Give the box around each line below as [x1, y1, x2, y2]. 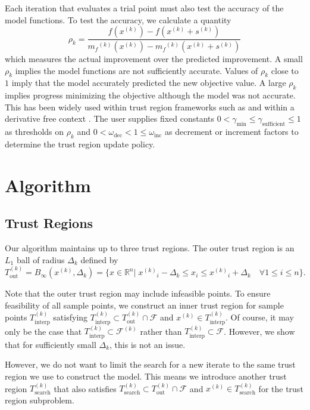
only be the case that [5, 325, 82, 337]
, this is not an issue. [109, 338, 186, 350]
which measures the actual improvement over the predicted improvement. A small [5, 53, 303, 65]
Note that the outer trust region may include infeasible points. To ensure [5, 287, 271, 300]
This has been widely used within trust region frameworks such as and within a [5, 100, 295, 113]
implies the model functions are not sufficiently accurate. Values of [15, 64, 258, 76]
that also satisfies [54, 382, 117, 394]
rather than [140, 325, 182, 337]
